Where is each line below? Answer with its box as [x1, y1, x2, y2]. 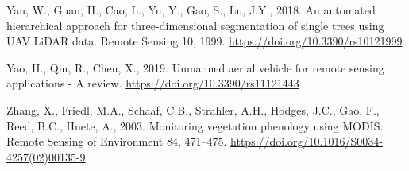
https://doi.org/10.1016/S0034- [230, 133, 383, 150]
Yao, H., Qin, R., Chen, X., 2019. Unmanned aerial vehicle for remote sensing [6, 59, 384, 76]
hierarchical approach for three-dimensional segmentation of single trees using [6, 17, 384, 33]
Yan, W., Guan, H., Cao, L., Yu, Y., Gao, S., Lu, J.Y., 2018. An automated [6, 2, 376, 17]
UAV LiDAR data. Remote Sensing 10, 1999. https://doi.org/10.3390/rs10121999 [6, 33, 403, 49]
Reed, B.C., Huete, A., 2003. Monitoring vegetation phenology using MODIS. [6, 117, 384, 134]
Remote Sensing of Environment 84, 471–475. [6, 133, 227, 150]
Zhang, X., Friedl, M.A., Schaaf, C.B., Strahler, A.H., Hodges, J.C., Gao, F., [6, 101, 380, 118]
